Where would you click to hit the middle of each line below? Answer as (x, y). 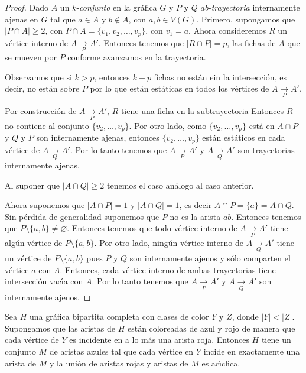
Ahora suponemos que (45, 205)
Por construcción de (41, 111)
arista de (21, 363)
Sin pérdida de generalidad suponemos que (82, 216)
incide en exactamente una (252, 351)
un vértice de (28, 258)
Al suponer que (32, 185)
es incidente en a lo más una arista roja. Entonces (159, 340)
